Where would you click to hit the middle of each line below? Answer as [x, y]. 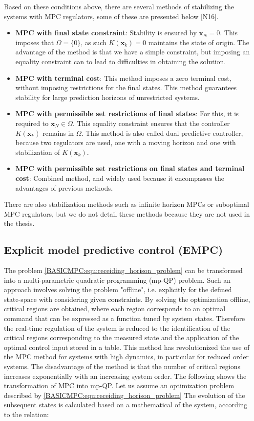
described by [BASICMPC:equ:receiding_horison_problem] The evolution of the [125, 395]
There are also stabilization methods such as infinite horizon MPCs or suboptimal [127, 204]
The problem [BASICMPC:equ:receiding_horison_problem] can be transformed [123, 270]
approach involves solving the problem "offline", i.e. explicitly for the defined [118, 289]
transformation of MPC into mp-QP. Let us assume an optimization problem [119, 385]
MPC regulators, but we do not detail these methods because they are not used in [127, 213]
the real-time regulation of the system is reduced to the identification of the [117, 328]
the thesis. [19, 223]
